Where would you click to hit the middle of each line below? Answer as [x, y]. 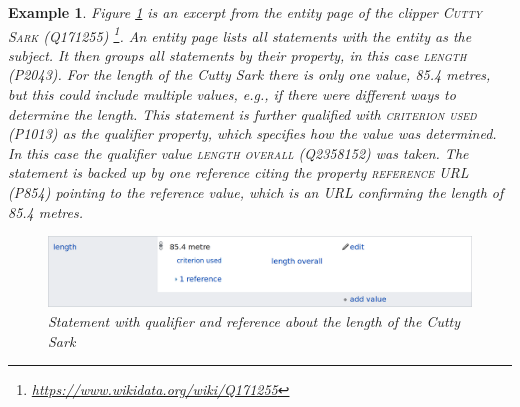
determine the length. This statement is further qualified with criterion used [242, 113]
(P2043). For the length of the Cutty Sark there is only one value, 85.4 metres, [249, 74]
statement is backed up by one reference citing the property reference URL [238, 172]
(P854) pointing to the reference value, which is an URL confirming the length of [256, 192]
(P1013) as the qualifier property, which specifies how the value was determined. [252, 133]
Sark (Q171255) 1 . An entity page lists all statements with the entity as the [240, 34]
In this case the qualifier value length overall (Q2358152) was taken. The [238, 152]
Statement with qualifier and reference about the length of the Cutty [254, 321]
